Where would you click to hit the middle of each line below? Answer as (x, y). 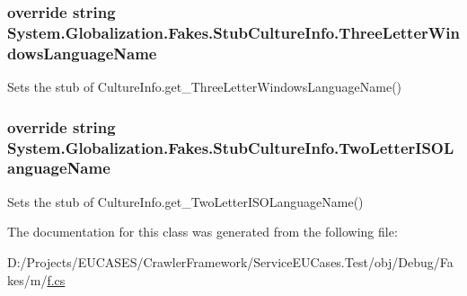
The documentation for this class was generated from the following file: (203, 232)
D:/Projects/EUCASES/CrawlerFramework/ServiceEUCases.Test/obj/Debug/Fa (230, 261)
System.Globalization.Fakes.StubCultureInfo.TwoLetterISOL (231, 147)
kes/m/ (27, 279)
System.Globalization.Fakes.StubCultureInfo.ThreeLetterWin (233, 32)
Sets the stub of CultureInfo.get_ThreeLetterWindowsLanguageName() (205, 87)
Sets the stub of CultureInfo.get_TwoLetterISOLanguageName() (185, 201)
